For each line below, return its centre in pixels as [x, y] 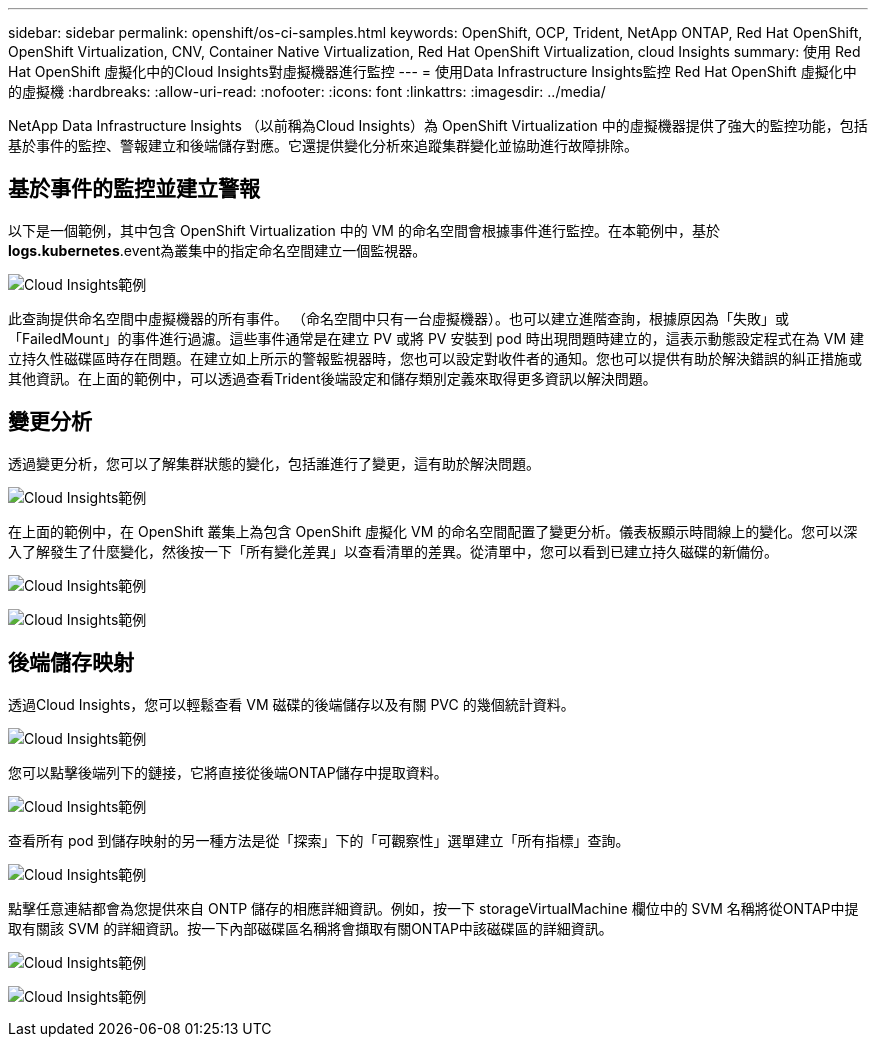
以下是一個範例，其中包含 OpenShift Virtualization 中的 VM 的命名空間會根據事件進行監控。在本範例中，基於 [364, 230]
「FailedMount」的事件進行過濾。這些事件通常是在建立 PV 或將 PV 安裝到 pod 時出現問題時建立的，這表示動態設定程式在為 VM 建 [436, 338]
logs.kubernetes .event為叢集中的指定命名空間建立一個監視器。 [217, 250]
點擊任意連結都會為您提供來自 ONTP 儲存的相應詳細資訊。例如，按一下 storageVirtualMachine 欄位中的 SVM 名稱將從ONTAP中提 [433, 908]
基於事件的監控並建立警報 [134, 189]
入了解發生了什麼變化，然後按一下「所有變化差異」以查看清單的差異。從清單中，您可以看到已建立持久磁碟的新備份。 [393, 551]
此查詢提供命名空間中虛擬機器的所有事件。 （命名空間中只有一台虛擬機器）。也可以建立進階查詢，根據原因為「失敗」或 [398, 318]
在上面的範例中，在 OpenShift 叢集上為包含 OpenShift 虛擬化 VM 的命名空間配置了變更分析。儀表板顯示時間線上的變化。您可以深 [433, 531]
